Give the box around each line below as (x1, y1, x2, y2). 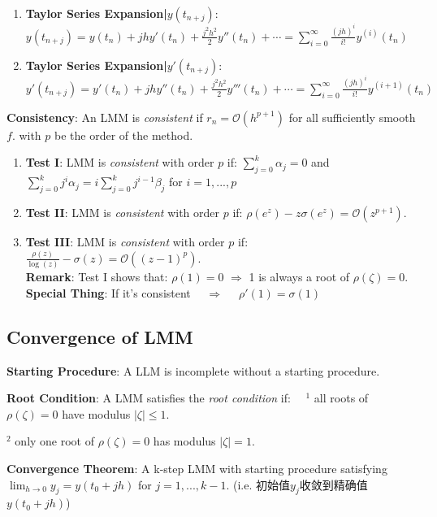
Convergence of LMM (6, 324, 193, 349)
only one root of (15, 432, 95, 450)
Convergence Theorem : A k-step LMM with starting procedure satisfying (6, 459, 387, 476)
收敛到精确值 (299, 476, 368, 493)
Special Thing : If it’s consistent (25, 284, 191, 301)
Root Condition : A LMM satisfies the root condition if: (6, 389, 291, 406)
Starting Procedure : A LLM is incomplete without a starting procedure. (6, 362, 380, 379)
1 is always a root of (249, 268, 350, 285)
